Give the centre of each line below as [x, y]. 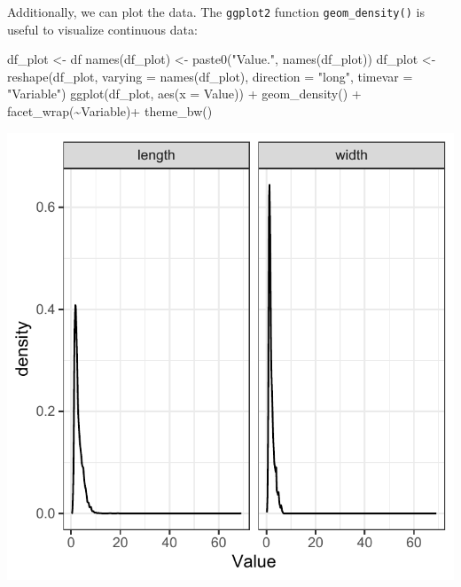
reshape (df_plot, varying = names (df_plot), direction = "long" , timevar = [210, 76]
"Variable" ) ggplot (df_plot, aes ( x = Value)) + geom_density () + [184, 94]
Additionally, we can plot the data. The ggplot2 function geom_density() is [216, 12]
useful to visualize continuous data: [102, 29]
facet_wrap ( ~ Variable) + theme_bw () [110, 111]
